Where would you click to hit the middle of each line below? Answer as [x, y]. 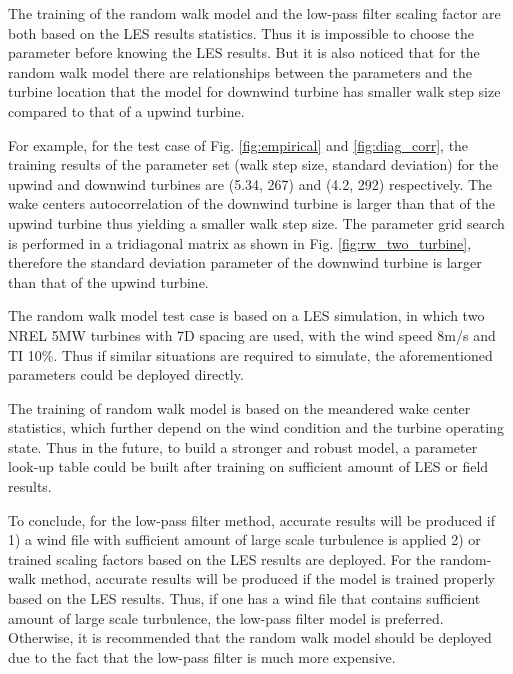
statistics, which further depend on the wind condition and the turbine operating [256, 427]
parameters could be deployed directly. [126, 374]
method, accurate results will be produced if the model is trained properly [267, 578]
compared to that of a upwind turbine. [126, 110]
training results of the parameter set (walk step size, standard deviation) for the [253, 164]
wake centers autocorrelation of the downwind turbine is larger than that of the [251, 203]
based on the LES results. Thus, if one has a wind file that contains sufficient [244, 598]
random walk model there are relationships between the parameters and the [240, 71]
